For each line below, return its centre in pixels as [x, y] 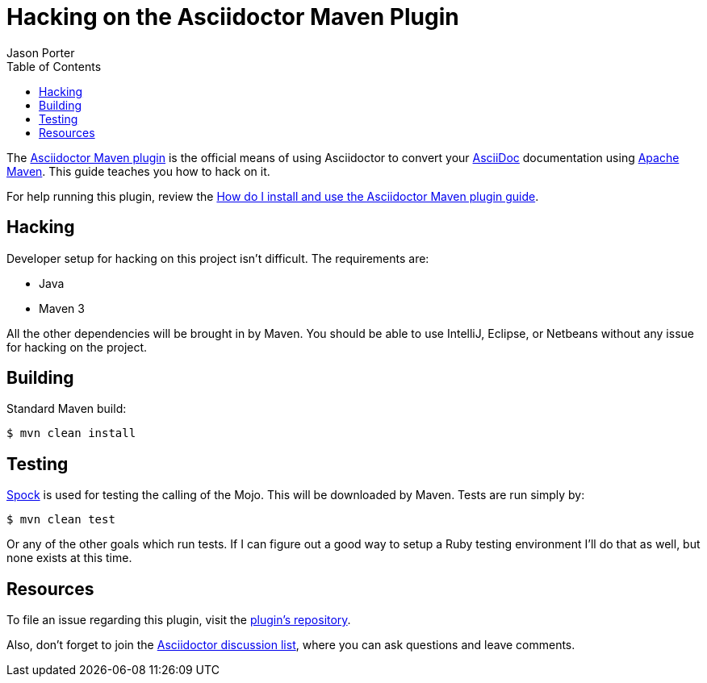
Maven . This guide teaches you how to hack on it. [138, 171]
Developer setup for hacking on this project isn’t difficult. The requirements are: [218, 258]
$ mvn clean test [61, 520]
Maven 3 [62, 308]
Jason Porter [41, 52]
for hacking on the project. [77, 347]
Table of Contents [54, 66]
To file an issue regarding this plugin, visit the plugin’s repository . [179, 620]
